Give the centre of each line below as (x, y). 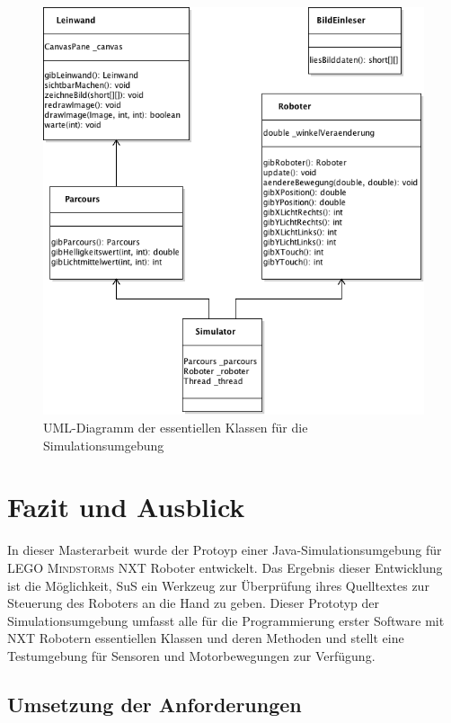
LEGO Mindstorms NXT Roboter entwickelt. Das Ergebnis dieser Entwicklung (225, 567)
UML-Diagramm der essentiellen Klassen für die (176, 428)
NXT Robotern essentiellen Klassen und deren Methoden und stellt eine (206, 638)
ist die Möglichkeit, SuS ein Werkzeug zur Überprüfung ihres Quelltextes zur (218, 585)
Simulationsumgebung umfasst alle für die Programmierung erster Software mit (226, 620)
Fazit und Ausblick (126, 507)
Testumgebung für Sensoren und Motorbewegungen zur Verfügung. (191, 655)
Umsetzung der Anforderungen (155, 704)
